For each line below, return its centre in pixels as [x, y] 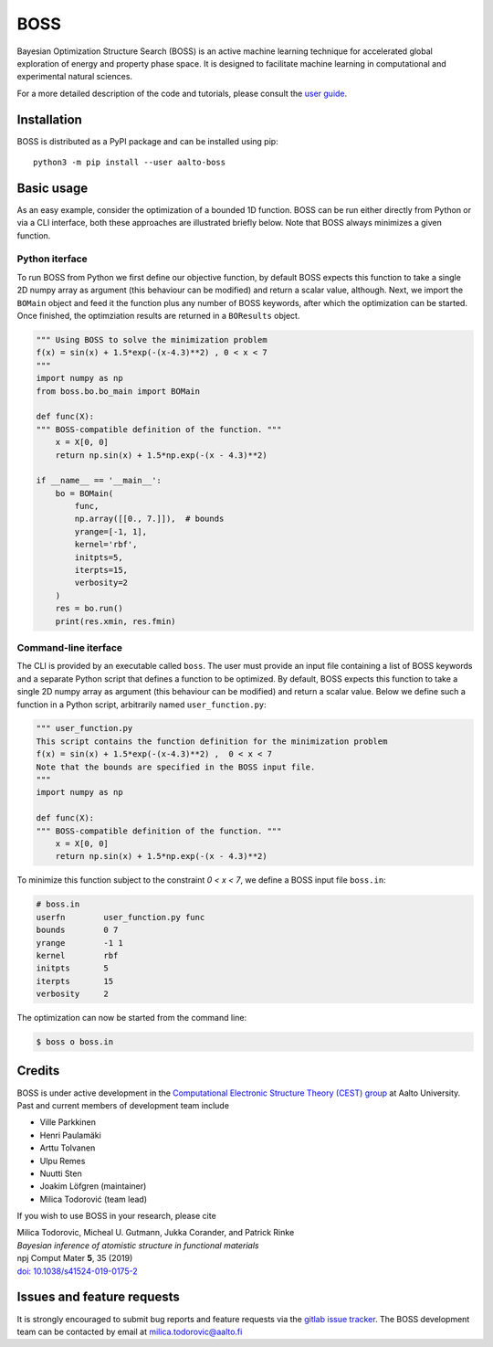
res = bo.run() [89, 609]
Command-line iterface [70, 647]
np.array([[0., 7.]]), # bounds [149, 519]
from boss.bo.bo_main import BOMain [118, 391]
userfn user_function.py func [121, 917]
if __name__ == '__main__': [99, 481]
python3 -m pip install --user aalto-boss [130, 163]
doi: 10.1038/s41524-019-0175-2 [77, 1271]
